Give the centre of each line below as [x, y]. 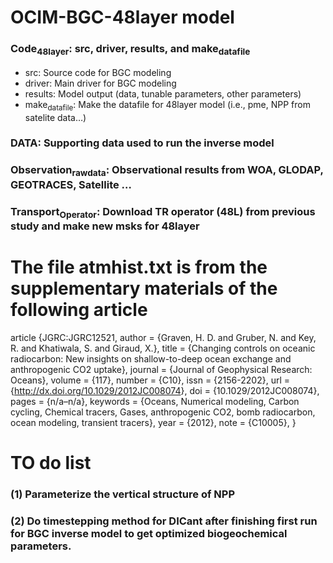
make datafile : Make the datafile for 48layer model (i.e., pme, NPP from [167, 105]
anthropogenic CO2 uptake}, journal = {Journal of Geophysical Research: [161, 369]
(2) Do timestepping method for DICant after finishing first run [164, 521]
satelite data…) [55, 117]
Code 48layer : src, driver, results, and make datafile [130, 50]
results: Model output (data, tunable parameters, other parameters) [163, 93]
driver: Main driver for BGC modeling [100, 83]
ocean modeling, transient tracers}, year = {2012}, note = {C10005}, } [153, 422]
